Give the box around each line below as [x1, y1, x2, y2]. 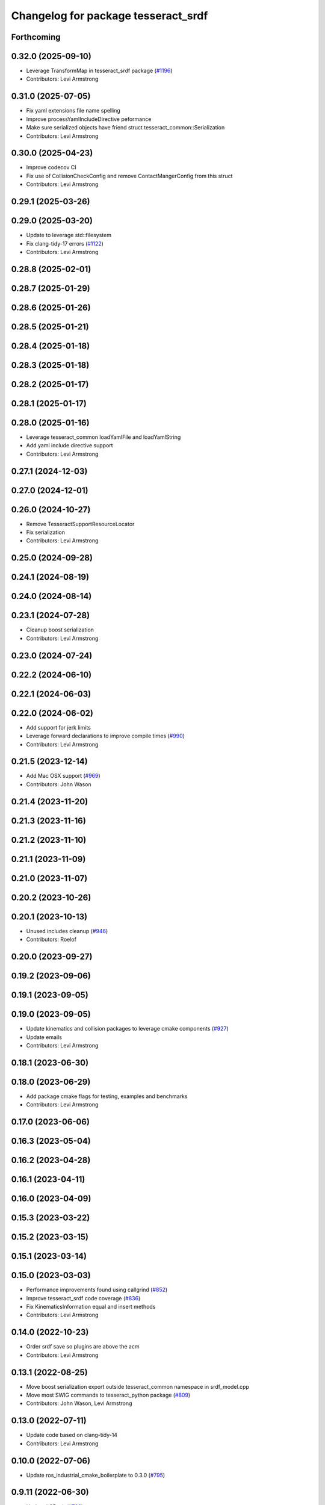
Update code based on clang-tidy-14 [26, 1432, 117, 1439]
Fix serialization [26, 529, 66, 536]
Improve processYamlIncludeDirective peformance [26, 115, 152, 123]
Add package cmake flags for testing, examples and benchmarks [26, 1093, 188, 1100]
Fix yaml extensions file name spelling [26, 107, 120, 114]
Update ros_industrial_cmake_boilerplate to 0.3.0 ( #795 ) [26, 1471, 166, 1479]
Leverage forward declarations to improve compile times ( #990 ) [26, 732, 185, 740]
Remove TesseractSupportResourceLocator [26, 520, 135, 527]
